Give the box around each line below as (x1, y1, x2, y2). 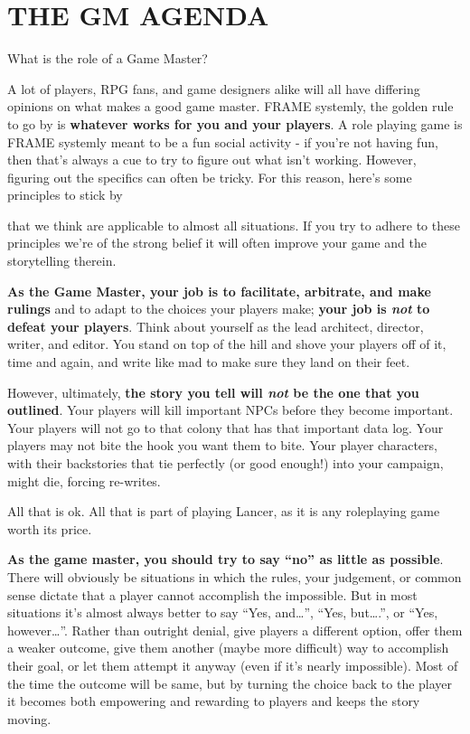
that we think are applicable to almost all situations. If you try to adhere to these (7, 215, 460, 234)
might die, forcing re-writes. (7, 471, 161, 490)
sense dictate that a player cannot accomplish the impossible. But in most (7, 585, 418, 604)
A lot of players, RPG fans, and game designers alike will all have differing (7, 79, 420, 98)
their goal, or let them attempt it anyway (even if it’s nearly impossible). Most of (7, 655, 458, 674)
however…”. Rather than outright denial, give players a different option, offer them (7, 620, 463, 639)
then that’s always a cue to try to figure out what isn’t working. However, (7, 150, 417, 169)
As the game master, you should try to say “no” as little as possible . (7, 550, 444, 569)
